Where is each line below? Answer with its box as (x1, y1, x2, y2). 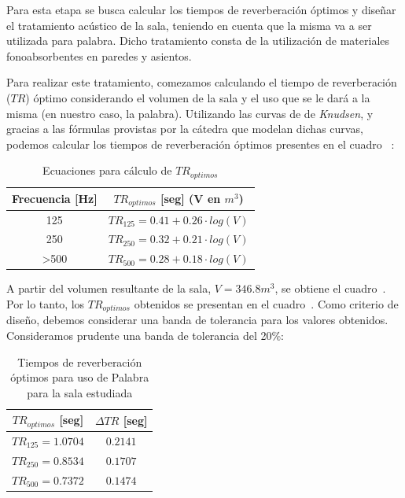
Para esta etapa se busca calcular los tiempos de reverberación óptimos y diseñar (6, 2, 396, 17)
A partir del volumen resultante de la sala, (6, 280, 212, 297)
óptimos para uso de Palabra (10, 369, 149, 385)
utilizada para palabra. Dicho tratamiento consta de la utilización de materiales (6, 32, 390, 49)
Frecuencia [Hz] (12, 190, 98, 207)
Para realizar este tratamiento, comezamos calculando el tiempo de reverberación (6, 74, 397, 90)
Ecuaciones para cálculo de (42, 162, 172, 179)
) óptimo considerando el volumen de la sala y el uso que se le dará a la (25, 89, 370, 105)
